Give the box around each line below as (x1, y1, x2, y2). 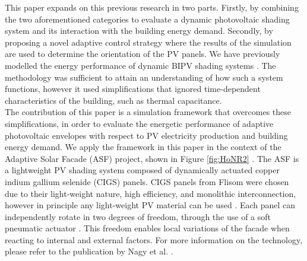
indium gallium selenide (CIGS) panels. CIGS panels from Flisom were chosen (5, 175, 289, 187)
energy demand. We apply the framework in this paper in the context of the (5, 141, 281, 153)
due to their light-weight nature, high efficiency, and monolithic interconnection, (5, 187, 296, 199)
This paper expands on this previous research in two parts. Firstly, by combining (5, 1, 299, 13)
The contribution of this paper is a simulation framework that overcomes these (5, 106, 292, 118)
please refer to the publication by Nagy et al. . (5, 245, 173, 257)
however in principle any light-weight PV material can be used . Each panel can (5, 199, 296, 211)
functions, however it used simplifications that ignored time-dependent (5, 82, 261, 95)
